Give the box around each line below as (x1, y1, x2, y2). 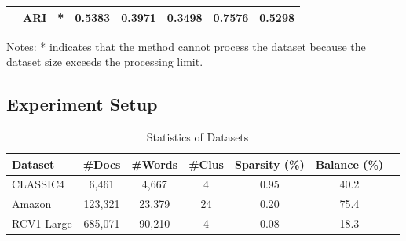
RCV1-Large (12, 215, 72, 232)
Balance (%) (315, 155, 384, 172)
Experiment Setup (6, 92, 158, 116)
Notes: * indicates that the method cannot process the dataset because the (6, 38, 366, 54)
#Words (131, 155, 178, 172)
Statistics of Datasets (146, 128, 249, 144)
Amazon (12, 195, 52, 212)
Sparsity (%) (234, 155, 305, 172)
